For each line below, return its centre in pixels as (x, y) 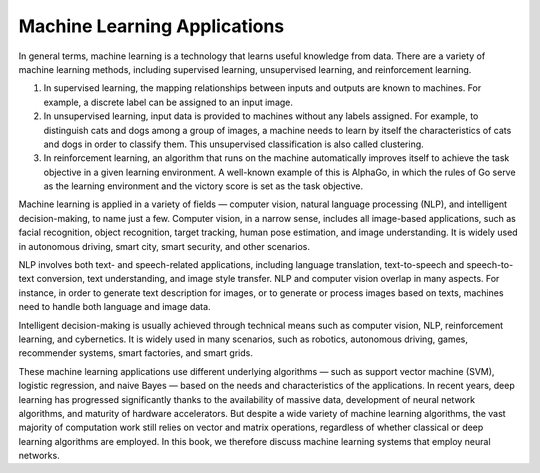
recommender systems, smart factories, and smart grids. (136, 353)
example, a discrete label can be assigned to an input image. (168, 102)
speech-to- (490, 265)
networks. (39, 456)
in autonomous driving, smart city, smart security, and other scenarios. (164, 246)
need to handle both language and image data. (114, 307)
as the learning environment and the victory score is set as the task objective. (203, 186)
